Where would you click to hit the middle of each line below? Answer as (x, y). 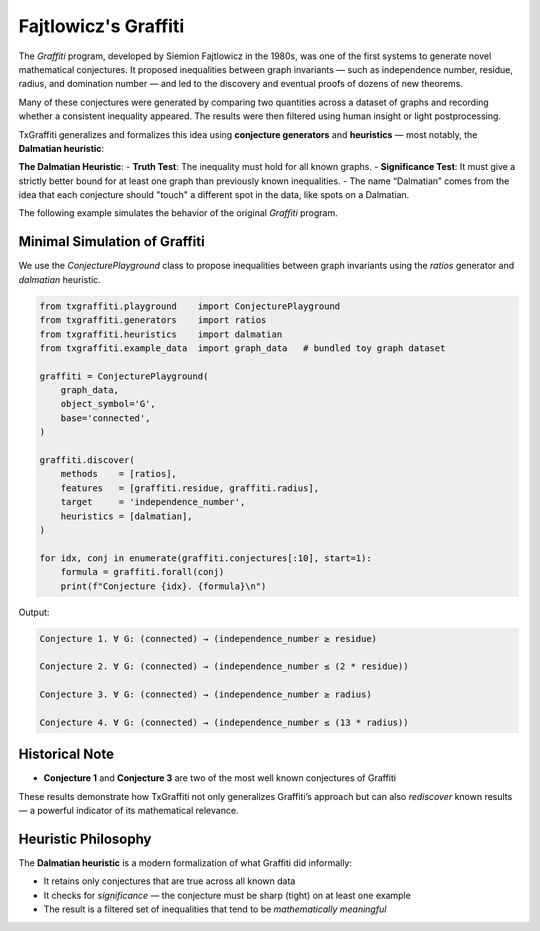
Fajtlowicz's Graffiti (101, 26)
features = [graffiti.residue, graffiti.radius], (190, 488)
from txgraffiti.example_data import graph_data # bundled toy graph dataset (242, 348)
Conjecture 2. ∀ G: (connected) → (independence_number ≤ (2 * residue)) (224, 666)
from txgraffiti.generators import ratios (153, 320)
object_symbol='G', (108, 404)
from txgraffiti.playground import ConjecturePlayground (190, 306)
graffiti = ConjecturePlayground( (124, 376)
